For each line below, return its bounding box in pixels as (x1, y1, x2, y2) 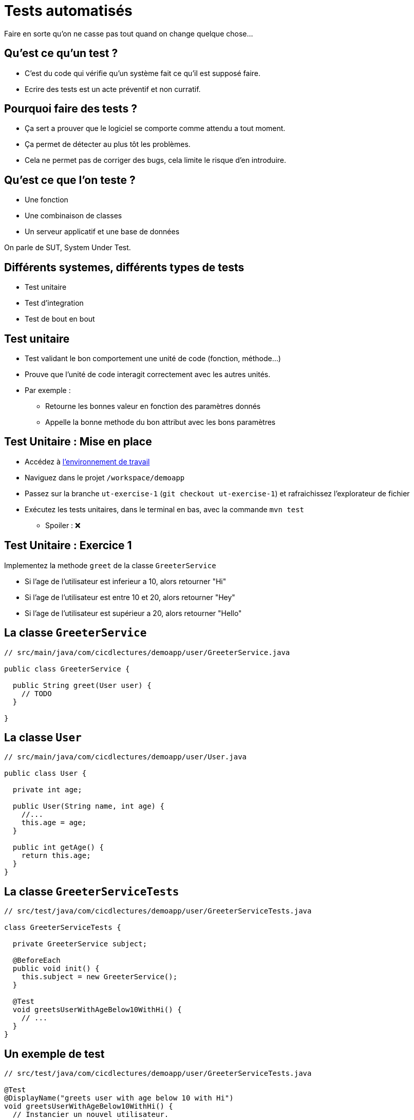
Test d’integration (25, 298, 84, 308)
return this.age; (21, 851, 91, 860)
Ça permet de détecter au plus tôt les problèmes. (25, 140, 191, 149)
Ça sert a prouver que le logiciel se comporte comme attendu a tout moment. (25, 124, 286, 133)
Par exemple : (25, 385, 71, 395)
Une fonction (25, 195, 68, 204)
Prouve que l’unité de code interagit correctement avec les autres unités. (25, 369, 271, 379)
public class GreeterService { (4, 664, 130, 673)
